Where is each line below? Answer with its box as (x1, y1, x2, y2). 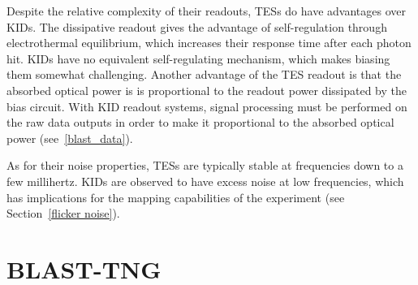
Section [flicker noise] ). (6, 205, 120, 222)
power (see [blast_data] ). (6, 129, 133, 146)
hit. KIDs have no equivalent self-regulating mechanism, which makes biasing (6, 50, 390, 67)
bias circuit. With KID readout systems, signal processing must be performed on (6, 97, 407, 114)
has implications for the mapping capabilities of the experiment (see (6, 188, 345, 205)
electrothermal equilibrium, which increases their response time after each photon (6, 34, 412, 51)
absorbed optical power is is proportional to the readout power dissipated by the (6, 81, 407, 98)
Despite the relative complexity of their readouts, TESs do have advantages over (6, 2, 406, 19)
